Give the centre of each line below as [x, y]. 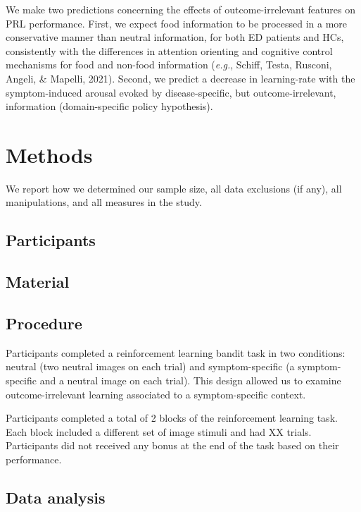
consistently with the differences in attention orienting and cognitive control [169, 50]
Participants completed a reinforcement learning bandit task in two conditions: [176, 352]
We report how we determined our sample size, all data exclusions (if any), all [174, 188]
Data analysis [56, 497]
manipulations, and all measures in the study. [104, 202]
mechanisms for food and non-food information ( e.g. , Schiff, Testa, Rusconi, [169, 65]
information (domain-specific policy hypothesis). [109, 106]
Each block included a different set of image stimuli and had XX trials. [159, 431]
